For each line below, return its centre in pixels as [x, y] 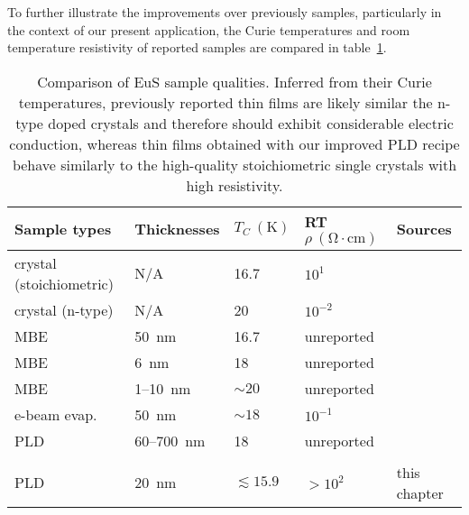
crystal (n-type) [64, 309]
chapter [420, 492]
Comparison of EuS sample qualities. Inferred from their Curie [234, 81]
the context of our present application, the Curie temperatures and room [209, 29]
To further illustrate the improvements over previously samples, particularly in [225, 12]
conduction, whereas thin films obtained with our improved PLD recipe [234, 143]
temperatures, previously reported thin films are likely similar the [225, 102]
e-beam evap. [56, 414]
